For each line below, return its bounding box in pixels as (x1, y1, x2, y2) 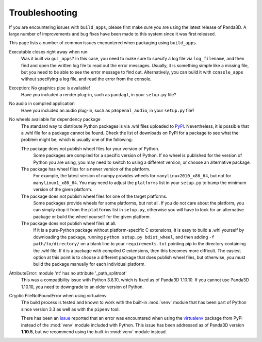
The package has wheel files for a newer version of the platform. (21, 166, 150, 172)
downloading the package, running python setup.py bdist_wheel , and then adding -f (33, 234, 214, 240)
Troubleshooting (9, 7, 78, 18)
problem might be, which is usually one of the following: (21, 137, 133, 143)
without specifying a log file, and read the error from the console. (21, 76, 152, 82)
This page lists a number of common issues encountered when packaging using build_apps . (9, 40, 197, 46)
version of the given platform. (33, 187, 92, 192)
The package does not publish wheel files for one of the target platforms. (21, 193, 167, 199)
